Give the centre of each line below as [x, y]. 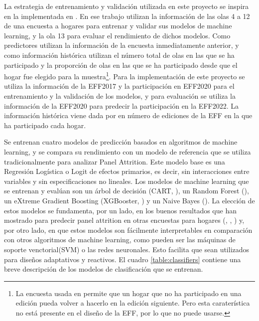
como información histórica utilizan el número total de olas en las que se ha [119, 55]
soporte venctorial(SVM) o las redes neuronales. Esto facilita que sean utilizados [127, 249]
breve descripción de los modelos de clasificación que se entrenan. [104, 269]
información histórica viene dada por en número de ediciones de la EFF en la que [128, 115]
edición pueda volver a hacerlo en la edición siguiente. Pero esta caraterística [133, 303]
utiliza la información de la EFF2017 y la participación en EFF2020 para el [119, 86]
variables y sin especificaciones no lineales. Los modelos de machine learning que [127, 181]
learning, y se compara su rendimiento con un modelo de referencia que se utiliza [128, 151]
